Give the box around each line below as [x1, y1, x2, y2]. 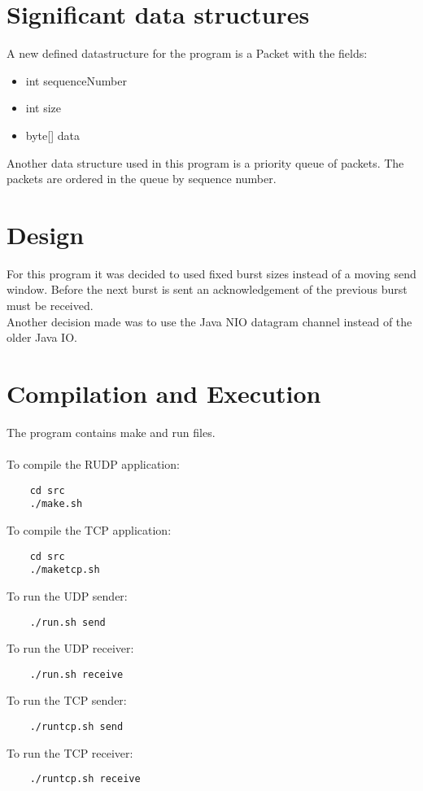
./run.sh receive [29, 668, 124, 680]
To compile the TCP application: [7, 522, 172, 538]
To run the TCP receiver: [7, 744, 133, 761]
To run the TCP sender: [7, 692, 127, 709]
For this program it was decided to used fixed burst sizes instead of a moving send [7, 264, 416, 282]
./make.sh [29, 498, 83, 510]
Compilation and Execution [7, 376, 321, 409]
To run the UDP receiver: [7, 640, 134, 657]
